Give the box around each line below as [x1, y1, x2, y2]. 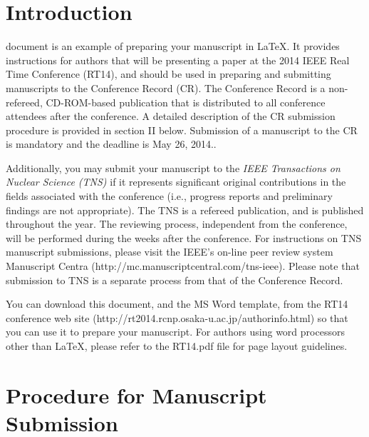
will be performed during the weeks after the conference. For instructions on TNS [6, 230, 362, 245]
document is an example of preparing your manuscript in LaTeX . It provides [6, 39, 340, 54]
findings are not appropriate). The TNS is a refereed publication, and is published [6, 202, 364, 217]
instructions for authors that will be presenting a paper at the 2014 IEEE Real [6, 52, 350, 67]
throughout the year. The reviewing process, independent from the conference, [6, 216, 348, 231]
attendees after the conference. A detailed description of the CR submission [6, 109, 336, 124]
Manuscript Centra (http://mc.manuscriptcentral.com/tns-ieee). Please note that [6, 258, 360, 273]
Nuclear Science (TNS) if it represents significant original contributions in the [6, 174, 346, 189]
